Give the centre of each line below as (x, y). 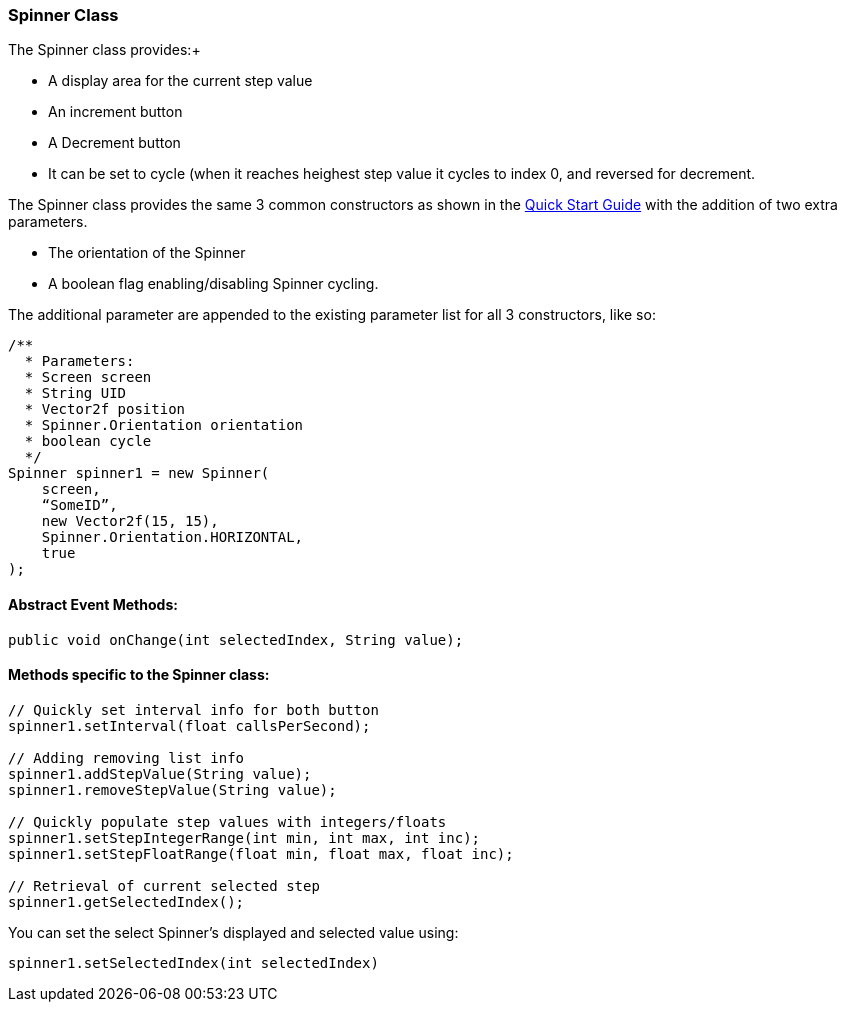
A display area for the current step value (180, 81)
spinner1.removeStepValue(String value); (172, 789)
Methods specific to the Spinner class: (139, 675)
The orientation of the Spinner (147, 253)
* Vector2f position (105, 409)
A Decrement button (114, 143)
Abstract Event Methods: (93, 604)
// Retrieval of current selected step (164, 885)
